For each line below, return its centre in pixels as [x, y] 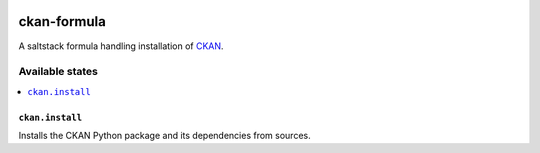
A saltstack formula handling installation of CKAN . [121, 46]
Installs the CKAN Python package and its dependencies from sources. [164, 136]
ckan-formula [62, 21]
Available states [58, 72]
